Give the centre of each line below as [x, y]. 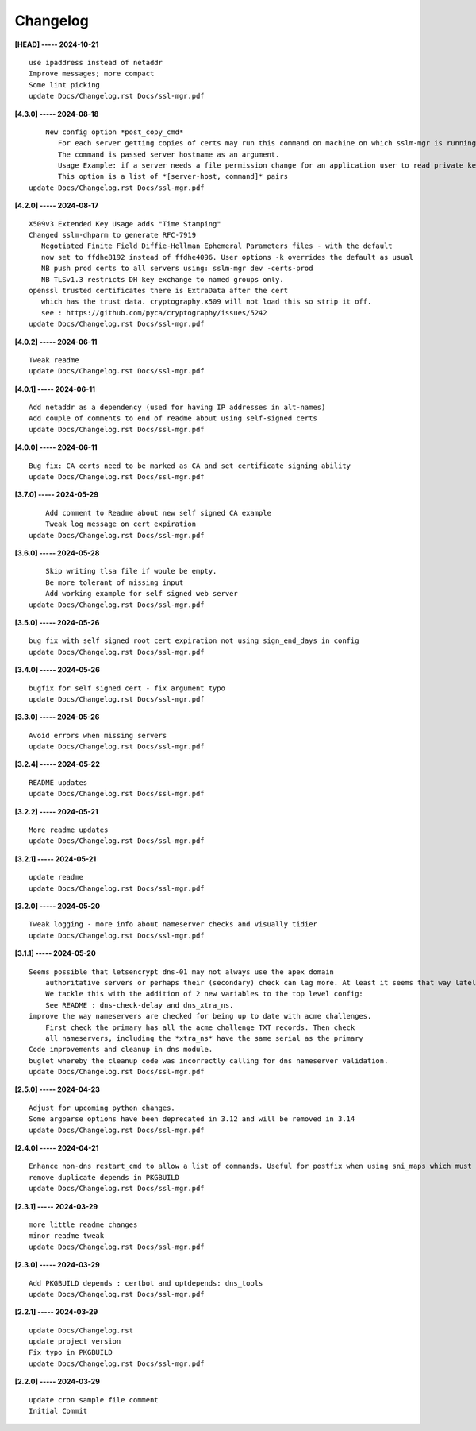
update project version [75, 1342]
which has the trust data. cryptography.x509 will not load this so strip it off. [206, 302]
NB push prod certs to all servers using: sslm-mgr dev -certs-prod [177, 269]
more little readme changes [83, 1224]
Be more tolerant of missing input [114, 582]
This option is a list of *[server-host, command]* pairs [173, 176]
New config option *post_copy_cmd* [114, 132]
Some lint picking [65, 85]
